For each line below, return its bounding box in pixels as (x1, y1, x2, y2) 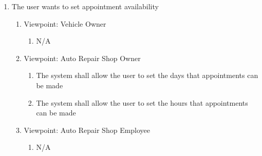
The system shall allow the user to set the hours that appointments (36, 97, 248, 108)
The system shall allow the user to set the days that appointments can (36, 70, 258, 81)
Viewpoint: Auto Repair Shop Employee (24, 124, 151, 135)
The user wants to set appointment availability (11, 1, 159, 11)
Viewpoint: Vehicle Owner (24, 18, 106, 29)
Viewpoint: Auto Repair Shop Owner (24, 52, 141, 63)
